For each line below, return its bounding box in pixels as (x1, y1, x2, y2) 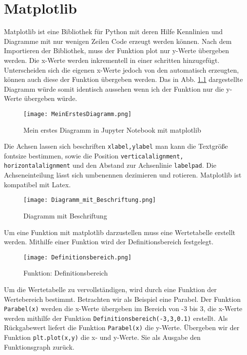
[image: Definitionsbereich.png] (23, 254, 132, 261)
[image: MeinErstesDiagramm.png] (23, 110, 132, 118)
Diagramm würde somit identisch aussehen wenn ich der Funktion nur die (4, 83, 224, 94)
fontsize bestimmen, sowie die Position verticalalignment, (4, 150, 184, 160)
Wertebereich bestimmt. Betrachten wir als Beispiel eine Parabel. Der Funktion (4, 294, 241, 304)
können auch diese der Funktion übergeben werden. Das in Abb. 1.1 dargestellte (4, 74, 243, 84)
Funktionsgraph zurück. (4, 341, 75, 352)
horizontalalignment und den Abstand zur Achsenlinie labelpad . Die (4, 160, 216, 170)
